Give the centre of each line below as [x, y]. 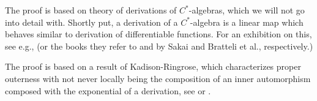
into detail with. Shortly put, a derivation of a [91, 22]
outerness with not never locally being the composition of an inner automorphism [158, 78]
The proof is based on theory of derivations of [91, 10]
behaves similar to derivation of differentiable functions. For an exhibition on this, [158, 34]
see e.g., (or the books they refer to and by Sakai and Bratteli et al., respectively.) [159, 46]
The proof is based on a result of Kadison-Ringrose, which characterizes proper [153, 66]
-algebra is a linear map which [247, 22]
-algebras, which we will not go [247, 10]
